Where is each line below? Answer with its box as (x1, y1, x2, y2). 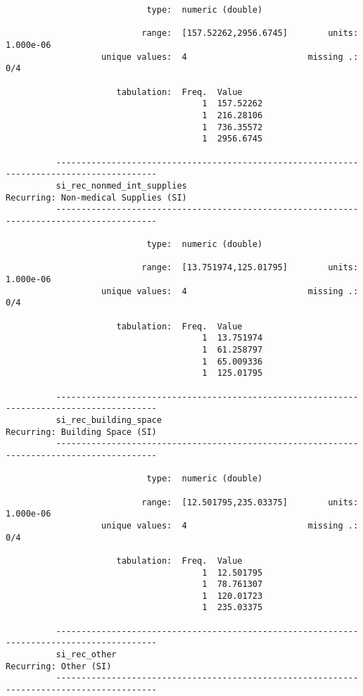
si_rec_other (56, 650, 117, 660)
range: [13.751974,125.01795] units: (141, 262, 359, 273)
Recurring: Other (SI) (6, 661, 112, 671)
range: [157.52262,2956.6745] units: (141, 28, 359, 39)
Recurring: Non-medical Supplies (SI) (6, 192, 187, 203)
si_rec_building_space (56, 415, 162, 425)
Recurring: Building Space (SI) (6, 426, 157, 437)
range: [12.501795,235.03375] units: (141, 497, 359, 507)
